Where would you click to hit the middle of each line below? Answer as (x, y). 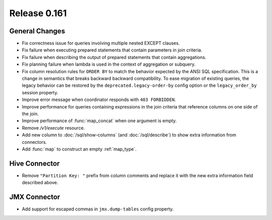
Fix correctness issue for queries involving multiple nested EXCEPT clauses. (101, 43)
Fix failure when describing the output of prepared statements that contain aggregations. (114, 57)
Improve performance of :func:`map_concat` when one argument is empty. (99, 121)
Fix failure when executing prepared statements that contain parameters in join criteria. (112, 50)
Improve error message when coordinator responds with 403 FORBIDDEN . (99, 100)
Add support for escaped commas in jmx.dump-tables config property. (98, 209)
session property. (40, 92)
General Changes (37, 31)
